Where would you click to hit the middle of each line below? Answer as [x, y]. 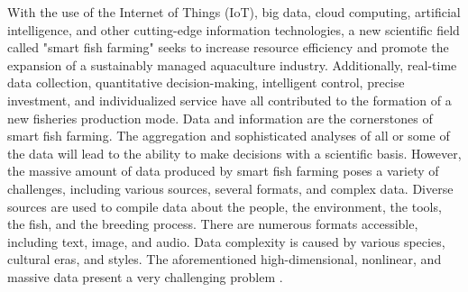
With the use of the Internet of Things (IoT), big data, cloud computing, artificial [234, 12]
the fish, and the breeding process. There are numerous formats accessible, [213, 224]
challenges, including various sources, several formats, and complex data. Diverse [230, 188]
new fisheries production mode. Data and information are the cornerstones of [220, 118]
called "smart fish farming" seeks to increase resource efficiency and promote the [228, 47]
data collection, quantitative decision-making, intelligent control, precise [206, 82]
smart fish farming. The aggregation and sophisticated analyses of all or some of [229, 136]
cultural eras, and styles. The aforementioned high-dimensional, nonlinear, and [225, 259]
